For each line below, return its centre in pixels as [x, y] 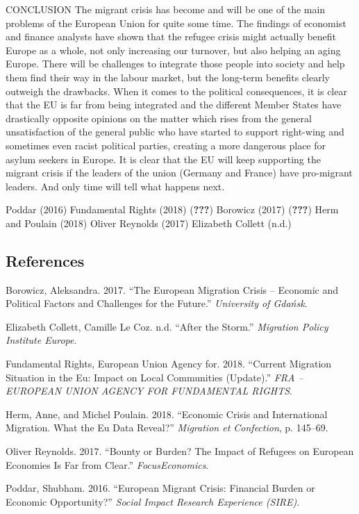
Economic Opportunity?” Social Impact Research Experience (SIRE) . [153, 501]
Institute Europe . [41, 340]
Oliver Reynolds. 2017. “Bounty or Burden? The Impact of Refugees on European [180, 451]
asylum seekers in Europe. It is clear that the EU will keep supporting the [163, 159]
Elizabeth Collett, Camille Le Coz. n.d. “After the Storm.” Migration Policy [167, 326]
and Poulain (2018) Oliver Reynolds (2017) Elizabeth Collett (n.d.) [149, 223]
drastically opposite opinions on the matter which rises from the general [159, 118]
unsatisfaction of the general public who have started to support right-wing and [175, 132]
